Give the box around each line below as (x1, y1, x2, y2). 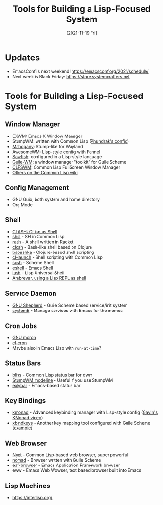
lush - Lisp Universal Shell (12, 270, 65, 276)
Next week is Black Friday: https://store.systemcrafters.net (12, 73, 130, 79)
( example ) (12, 425, 33, 431)
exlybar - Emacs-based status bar (12, 382, 81, 388)
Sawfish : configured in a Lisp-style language (12, 154, 102, 159)
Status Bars (5, 359, 41, 368)
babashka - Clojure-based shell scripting (12, 250, 94, 255)
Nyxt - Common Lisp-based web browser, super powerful (12, 452, 128, 458)
